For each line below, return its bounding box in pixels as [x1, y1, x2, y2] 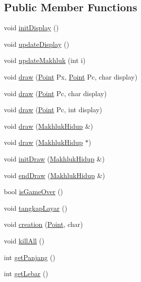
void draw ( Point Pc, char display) [4, 88, 107, 98]
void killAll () [4, 235, 45, 245]
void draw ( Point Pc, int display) [4, 104, 102, 115]
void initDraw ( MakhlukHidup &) [4, 153, 105, 163]
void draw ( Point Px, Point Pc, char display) [4, 71, 138, 81]
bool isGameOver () [4, 186, 63, 197]
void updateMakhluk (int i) [4, 55, 86, 65]
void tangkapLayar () [4, 202, 68, 213]
